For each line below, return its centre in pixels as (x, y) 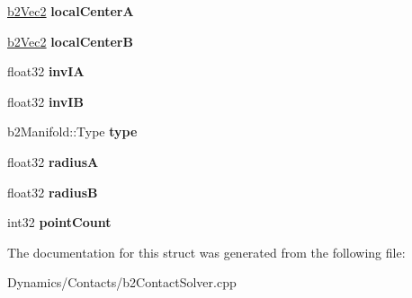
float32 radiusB (53, 192)
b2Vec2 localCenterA (71, 11)
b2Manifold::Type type (72, 131)
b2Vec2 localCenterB (70, 41)
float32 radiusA (53, 161)
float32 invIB (45, 101)
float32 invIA (46, 71)
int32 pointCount (59, 222)
